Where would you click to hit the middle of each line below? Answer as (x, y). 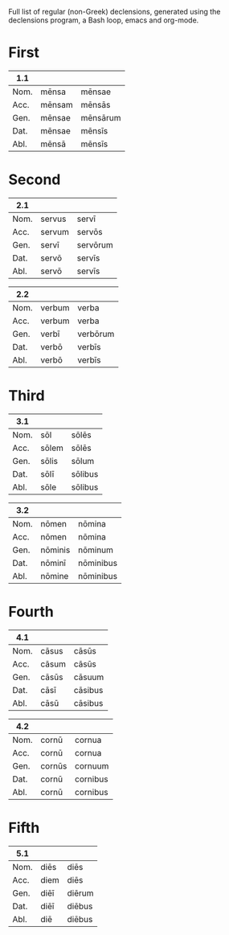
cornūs (53, 765)
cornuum (92, 765)
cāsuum (89, 677)
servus (53, 219)
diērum (80, 893)
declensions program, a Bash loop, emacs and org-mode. (104, 20)
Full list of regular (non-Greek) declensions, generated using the (115, 12)
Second (35, 180)
